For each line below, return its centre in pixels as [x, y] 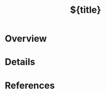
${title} [86, 10]
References [30, 85]
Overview [26, 39]
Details [20, 62]
